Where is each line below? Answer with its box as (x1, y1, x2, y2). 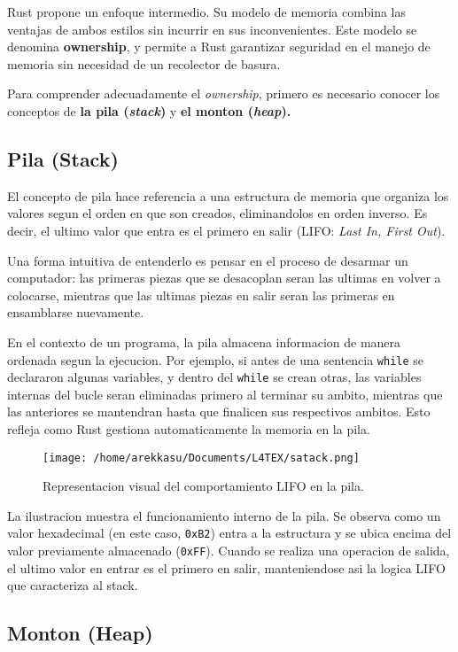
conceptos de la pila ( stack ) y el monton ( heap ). (7, 101, 291, 120)
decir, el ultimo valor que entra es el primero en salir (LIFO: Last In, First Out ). (7, 221, 446, 239)
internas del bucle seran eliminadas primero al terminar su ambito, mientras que (7, 384, 443, 403)
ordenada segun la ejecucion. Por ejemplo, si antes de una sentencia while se (7, 350, 424, 369)
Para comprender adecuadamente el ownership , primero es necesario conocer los (7, 84, 440, 103)
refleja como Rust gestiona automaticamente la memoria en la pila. (7, 420, 370, 439)
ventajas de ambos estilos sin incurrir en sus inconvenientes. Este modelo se (7, 19, 417, 38)
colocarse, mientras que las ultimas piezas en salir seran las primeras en (7, 285, 395, 304)
